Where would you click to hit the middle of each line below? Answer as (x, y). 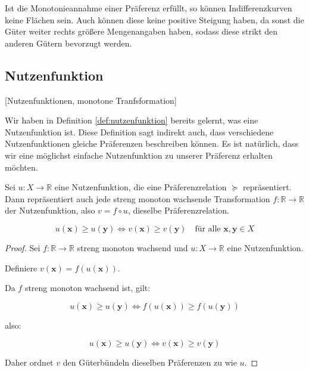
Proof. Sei (23, 247)
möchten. (21, 167)
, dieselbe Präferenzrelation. (178, 210)
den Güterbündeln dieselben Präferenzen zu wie (150, 362)
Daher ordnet (29, 362)
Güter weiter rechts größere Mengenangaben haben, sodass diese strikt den (141, 31)
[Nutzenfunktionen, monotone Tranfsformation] (91, 100)
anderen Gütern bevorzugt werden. (68, 43)
